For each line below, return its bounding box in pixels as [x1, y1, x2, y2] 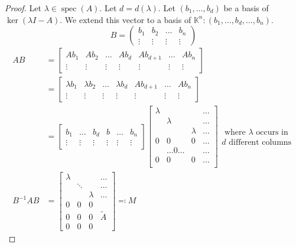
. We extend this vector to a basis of [60, 13, 191, 25]
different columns [229, 138, 292, 147]
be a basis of [223, 2, 269, 14]
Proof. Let [5, 2, 41, 14]
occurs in [256, 128, 288, 137]
